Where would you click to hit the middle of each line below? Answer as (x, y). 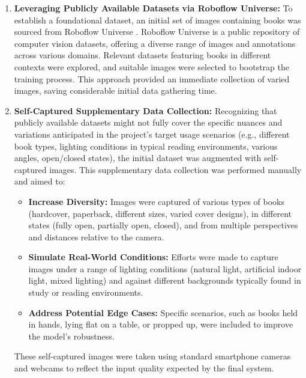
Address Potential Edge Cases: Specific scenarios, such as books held (163, 312)
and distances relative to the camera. (96, 236)
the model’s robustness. (71, 336)
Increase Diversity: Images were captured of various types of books (157, 201)
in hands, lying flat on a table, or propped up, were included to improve (161, 324)
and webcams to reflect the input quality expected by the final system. (144, 368)
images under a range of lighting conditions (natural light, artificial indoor (165, 268)
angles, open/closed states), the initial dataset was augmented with (138, 158)
